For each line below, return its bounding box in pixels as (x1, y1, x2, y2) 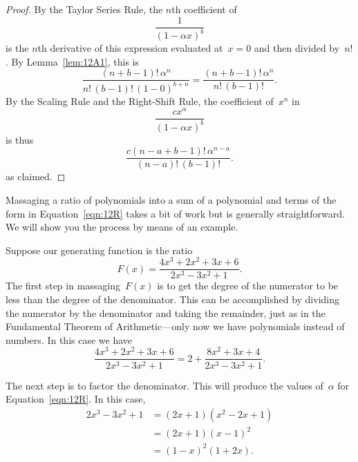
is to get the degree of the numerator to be (157, 278, 339, 293)
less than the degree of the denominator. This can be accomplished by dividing (6, 292, 339, 307)
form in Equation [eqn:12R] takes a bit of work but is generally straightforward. (6, 206, 345, 220)
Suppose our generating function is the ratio (6, 242, 193, 257)
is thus (6, 132, 34, 146)
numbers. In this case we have (6, 332, 133, 347)
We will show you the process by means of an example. (6, 220, 238, 234)
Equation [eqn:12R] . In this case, (6, 392, 146, 406)
